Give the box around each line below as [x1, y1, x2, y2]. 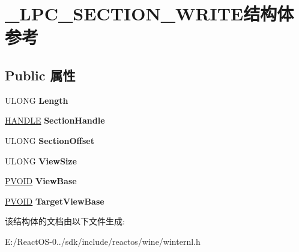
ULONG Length [5, 94, 68, 106]
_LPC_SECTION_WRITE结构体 [5, 1, 294, 26]
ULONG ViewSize [5, 154, 77, 167]
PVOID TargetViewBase [5, 194, 104, 207]
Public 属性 [5, 65, 76, 84]
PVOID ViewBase [5, 175, 77, 187]
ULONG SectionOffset [5, 134, 94, 146]
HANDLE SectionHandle [5, 114, 105, 127]
